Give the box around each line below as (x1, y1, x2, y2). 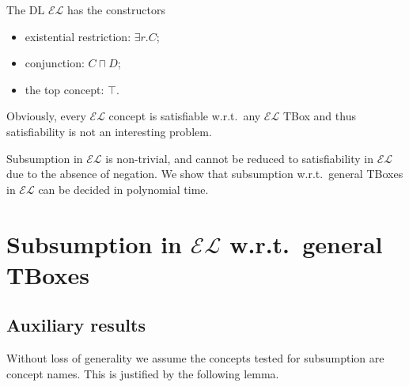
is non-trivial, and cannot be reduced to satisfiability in (105, 150, 373, 166)
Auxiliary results (6, 313, 146, 337)
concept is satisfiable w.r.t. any (108, 108, 261, 124)
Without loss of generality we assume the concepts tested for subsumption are (6, 350, 384, 366)
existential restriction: (25, 28, 131, 44)
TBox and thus (282, 108, 356, 124)
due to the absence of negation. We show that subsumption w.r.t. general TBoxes (6, 165, 403, 182)
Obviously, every (6, 108, 86, 124)
